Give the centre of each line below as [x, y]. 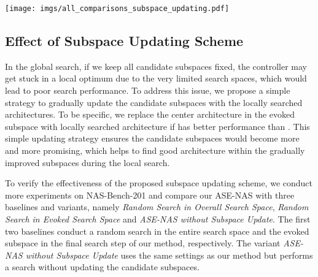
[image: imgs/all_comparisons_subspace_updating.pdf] [117, 9]
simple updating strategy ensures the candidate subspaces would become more [152, 138]
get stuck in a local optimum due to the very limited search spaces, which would [156, 78]
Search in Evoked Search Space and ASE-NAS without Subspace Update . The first [158, 218]
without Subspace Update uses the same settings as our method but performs [169, 255]
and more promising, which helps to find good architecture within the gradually [155, 150]
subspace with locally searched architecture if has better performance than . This [157, 126]
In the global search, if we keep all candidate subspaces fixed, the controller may [156, 66]
